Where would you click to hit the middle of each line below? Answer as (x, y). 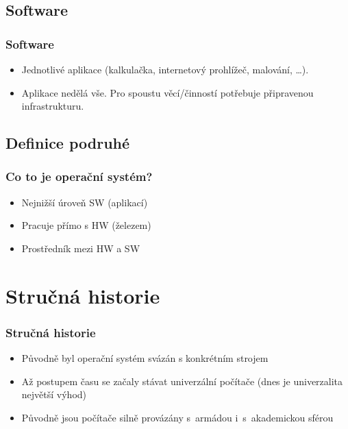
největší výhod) (54, 394)
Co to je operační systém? (79, 176)
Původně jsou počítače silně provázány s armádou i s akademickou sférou (177, 417)
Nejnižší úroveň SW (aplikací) (85, 202)
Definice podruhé (68, 143)
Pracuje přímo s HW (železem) (86, 225)
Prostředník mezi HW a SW (81, 248)
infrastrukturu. (53, 106)
